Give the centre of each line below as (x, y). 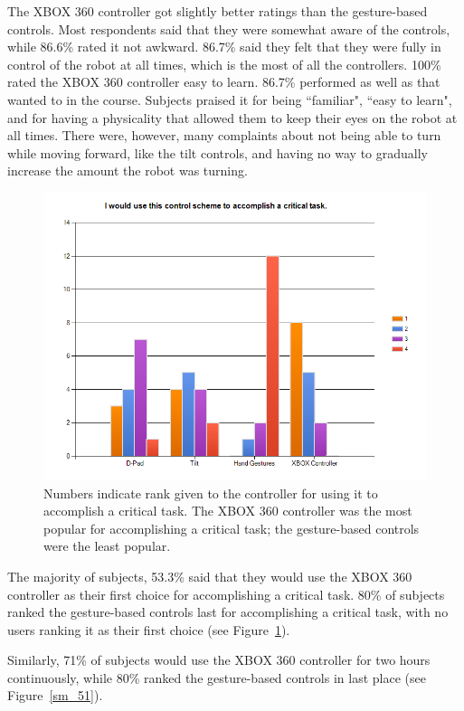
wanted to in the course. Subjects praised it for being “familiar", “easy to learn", (230, 99)
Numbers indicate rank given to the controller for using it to (211, 493)
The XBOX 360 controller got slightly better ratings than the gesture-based (218, 11)
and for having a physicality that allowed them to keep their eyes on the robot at (232, 117)
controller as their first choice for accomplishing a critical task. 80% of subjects (226, 594)
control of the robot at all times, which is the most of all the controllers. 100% (224, 64)
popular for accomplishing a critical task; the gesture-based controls (232, 528)
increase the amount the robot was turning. (128, 171)
